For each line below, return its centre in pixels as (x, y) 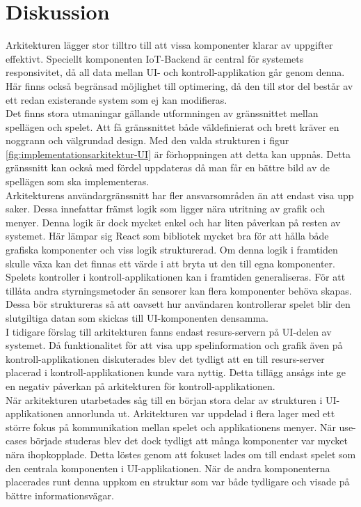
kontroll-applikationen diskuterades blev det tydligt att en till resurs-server (165, 358)
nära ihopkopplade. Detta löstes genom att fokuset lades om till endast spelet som (181, 454)
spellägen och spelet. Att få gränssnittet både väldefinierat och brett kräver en (173, 126)
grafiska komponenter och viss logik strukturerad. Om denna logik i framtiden (172, 250)
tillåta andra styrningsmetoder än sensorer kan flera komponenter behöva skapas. (179, 290)
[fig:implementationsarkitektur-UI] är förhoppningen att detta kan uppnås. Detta (178, 154)
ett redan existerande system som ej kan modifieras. (117, 99)
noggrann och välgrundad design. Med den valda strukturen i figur (147, 140)
